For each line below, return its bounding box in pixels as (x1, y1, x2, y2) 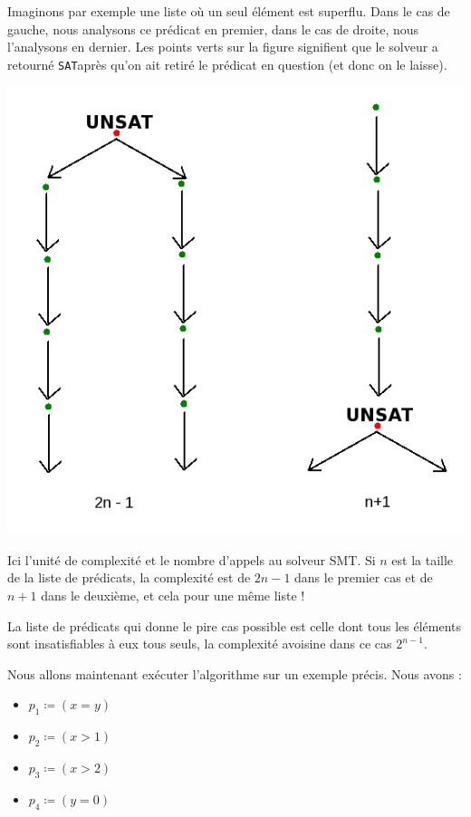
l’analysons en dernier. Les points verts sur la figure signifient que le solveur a (7, 37, 438, 56)
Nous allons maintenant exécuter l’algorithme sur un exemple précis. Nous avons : (7, 664, 462, 683)
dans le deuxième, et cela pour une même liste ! (41, 586, 305, 605)
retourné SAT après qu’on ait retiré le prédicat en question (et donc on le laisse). (7, 54, 447, 73)
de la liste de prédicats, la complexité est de (7, 568, 251, 587)
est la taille (391, 550, 454, 569)
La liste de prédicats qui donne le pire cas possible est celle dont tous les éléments (7, 616, 461, 635)
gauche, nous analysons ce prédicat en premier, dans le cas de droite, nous (7, 19, 419, 38)
